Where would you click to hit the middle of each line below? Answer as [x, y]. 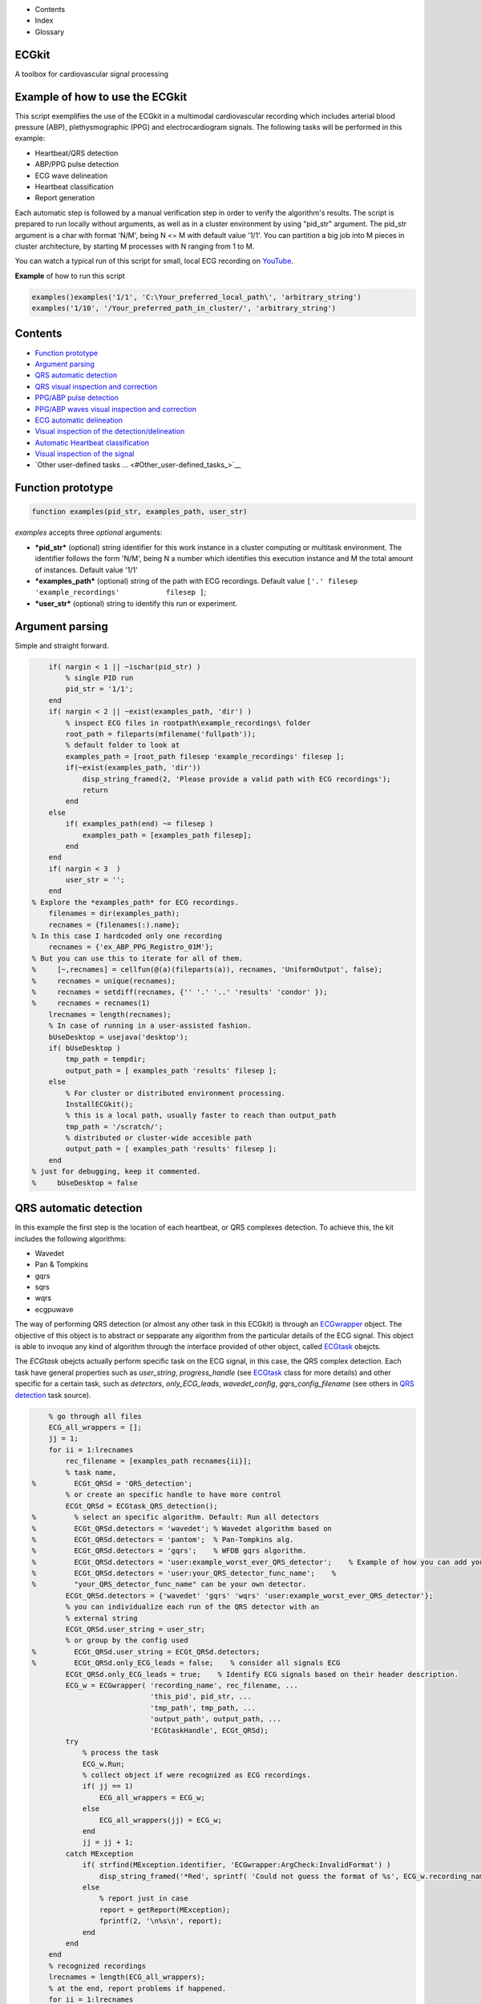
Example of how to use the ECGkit [101, 97]
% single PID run [99, 678]
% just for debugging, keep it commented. [116, 1172]
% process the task [121, 1753]
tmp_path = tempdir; [106, 1059]
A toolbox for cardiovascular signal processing [91, 74]
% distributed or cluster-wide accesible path [158, 1138]
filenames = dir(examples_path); [114, 913]
